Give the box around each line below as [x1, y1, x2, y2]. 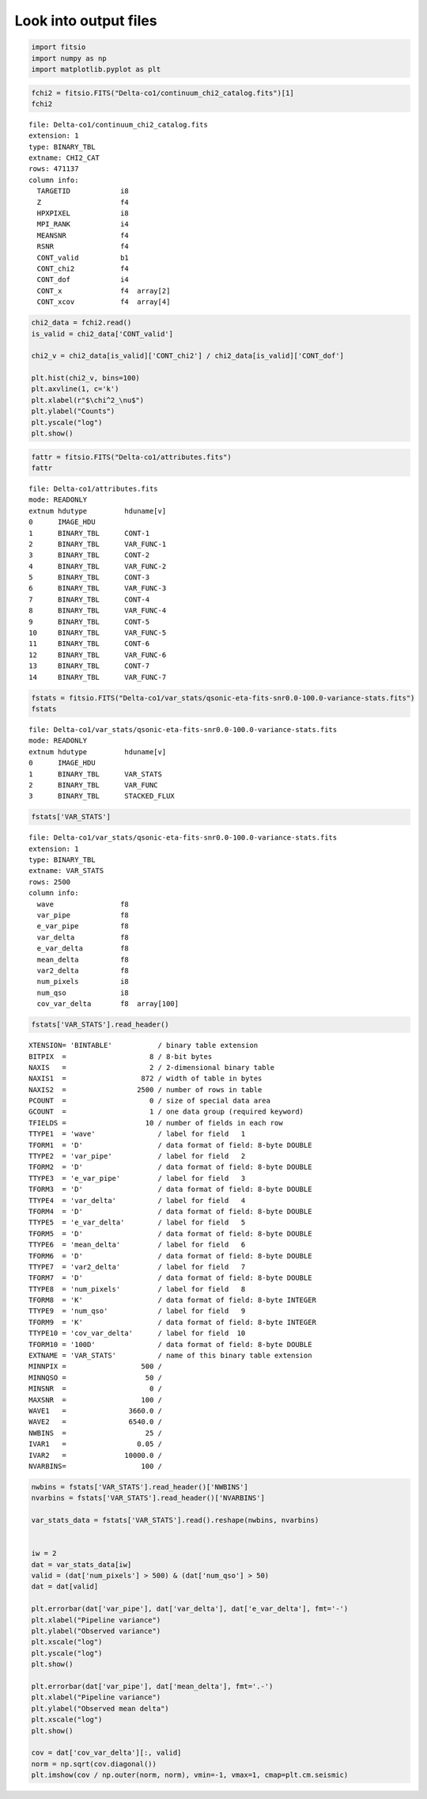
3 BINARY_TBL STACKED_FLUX [28, 791, 176, 801]
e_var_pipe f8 [36, 922, 130, 931]
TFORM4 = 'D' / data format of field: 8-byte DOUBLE [28, 1207, 312, 1216]
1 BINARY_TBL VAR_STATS [28, 769, 162, 779]
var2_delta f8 [36, 966, 130, 975]
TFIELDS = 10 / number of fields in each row [28, 1118, 284, 1127]
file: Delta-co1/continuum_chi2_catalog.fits [28, 120, 209, 129]
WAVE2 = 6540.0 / [28, 1418, 162, 1426]
